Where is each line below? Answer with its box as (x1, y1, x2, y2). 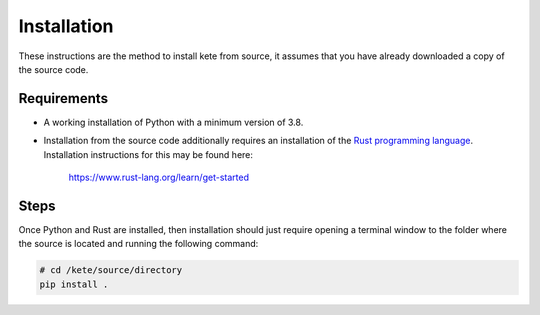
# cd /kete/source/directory (39, 265, 183, 276)
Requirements (18, 90, 109, 107)
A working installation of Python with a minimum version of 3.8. (43, 116, 304, 128)
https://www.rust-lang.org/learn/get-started (68, 171, 250, 184)
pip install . (39, 278, 109, 290)
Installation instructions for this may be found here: (43, 148, 254, 160)
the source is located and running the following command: (18, 238, 259, 250)
